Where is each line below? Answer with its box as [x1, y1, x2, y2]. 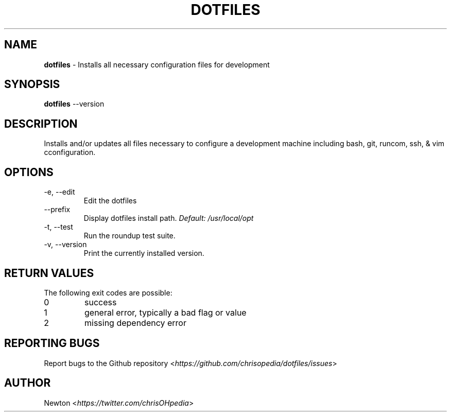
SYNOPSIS [4, 78, 60, 91]
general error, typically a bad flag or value [84, 307, 247, 318]
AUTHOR [4, 376, 51, 390]
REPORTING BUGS [4, 337, 100, 350]
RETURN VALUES [4, 266, 94, 280]
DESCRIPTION [4, 117, 78, 130]
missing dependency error [84, 317, 186, 328]
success [84, 297, 117, 307]
